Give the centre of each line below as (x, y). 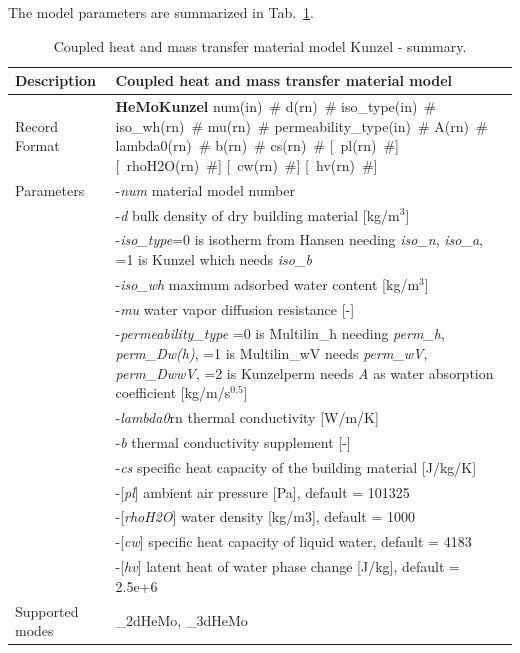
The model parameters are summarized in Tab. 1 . (161, 12)
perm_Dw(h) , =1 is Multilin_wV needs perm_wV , (271, 353)
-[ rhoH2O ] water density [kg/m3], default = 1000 (265, 516)
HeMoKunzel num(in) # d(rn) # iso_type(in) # (276, 106)
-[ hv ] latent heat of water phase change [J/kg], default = (287, 566)
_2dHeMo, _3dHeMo (181, 620)
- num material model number (205, 189)
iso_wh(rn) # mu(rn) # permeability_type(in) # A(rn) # (301, 125)
